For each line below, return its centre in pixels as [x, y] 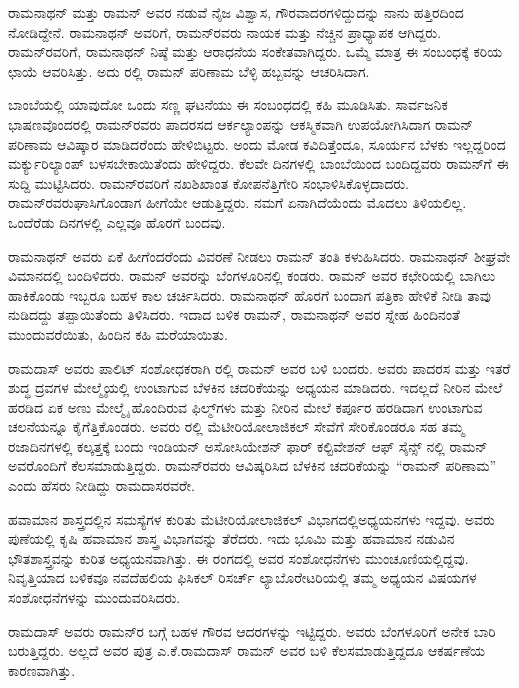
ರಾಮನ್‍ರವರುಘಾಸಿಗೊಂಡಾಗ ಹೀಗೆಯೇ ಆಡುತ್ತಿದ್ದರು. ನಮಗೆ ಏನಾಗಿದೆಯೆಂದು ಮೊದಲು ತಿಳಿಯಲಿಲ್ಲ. [237, 202]
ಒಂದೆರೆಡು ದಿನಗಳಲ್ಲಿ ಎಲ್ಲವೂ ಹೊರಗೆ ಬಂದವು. [117, 221]
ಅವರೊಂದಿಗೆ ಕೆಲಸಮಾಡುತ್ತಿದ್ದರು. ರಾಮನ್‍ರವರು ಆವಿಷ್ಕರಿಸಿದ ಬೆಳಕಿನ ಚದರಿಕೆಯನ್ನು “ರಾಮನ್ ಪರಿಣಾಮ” [252, 465]
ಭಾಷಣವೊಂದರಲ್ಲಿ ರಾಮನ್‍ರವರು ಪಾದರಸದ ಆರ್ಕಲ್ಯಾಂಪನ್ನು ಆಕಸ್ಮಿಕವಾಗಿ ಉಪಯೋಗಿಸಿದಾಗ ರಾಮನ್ [240, 123]
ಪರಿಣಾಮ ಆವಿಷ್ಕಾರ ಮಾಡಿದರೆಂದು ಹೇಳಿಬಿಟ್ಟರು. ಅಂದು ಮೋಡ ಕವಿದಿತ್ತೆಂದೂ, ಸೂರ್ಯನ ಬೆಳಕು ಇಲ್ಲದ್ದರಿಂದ [257, 143]
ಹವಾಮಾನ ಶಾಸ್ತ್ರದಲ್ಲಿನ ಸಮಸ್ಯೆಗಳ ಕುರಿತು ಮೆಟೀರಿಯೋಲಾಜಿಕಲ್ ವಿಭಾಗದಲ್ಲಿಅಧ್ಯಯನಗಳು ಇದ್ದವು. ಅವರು [251, 518]
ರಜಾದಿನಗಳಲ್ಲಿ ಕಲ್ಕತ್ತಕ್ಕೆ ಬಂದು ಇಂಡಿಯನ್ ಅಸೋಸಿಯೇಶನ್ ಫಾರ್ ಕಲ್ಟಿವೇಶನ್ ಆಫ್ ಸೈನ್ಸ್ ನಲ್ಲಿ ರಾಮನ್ [248, 445]
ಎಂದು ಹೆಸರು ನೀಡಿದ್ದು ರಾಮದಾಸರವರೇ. [101, 485]
